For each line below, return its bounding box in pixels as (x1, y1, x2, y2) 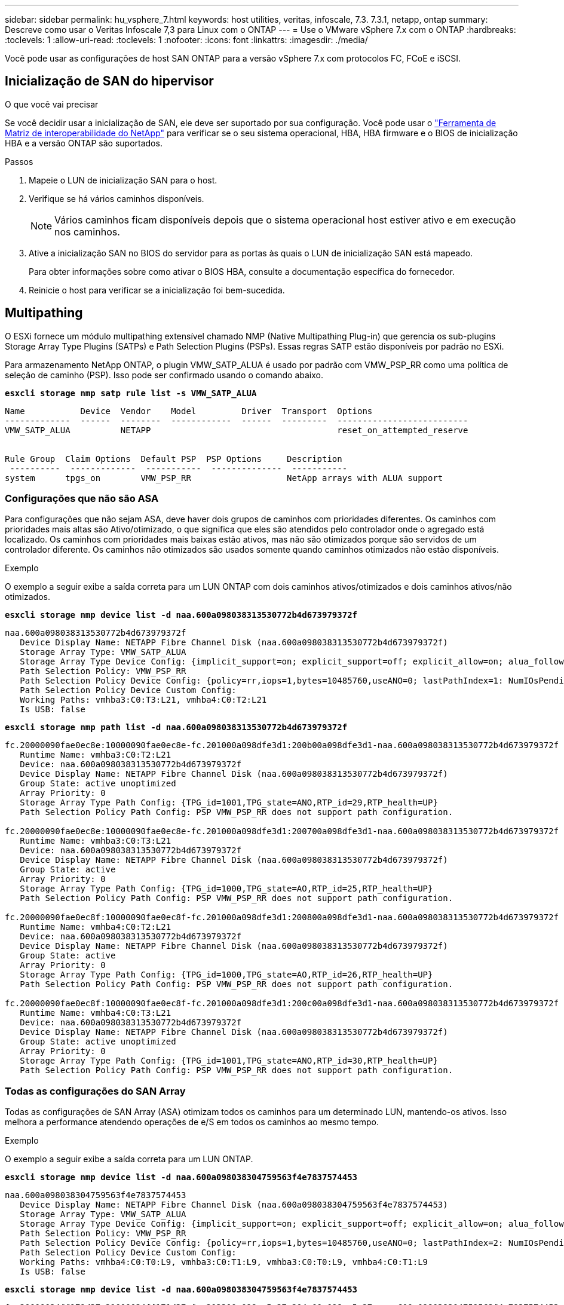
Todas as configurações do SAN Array (5, 1085, 186, 1097)
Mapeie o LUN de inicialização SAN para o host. (29, 174, 217, 185)
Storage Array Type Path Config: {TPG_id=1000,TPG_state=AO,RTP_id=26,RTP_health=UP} (20, 970, 433, 980)
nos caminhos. (54, 225, 120, 238)
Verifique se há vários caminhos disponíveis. (29, 193, 204, 204)
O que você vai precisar (5, 99, 99, 109)
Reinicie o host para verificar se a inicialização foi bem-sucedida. (29, 284, 285, 295)
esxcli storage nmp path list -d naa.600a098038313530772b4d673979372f (5, 722, 348, 733)
